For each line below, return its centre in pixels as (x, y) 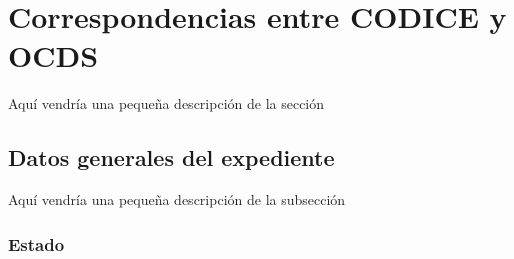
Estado (36, 243)
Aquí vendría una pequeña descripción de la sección (166, 103)
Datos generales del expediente (171, 157)
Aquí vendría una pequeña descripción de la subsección (177, 199)
